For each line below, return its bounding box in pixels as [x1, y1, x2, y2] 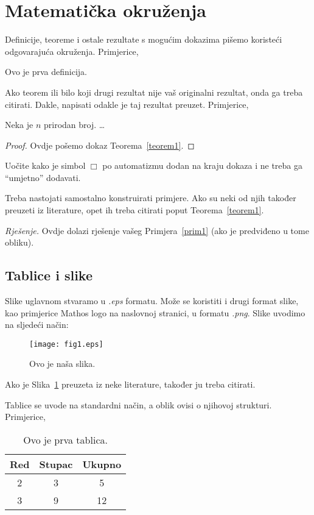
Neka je [5, 118, 33, 131]
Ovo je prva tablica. [23, 432, 108, 447]
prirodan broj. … [44, 118, 105, 131]
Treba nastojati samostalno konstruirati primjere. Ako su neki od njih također [5, 191, 296, 204]
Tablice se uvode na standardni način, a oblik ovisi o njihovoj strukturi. [5, 398, 272, 411]
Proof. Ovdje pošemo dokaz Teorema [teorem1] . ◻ [5, 138, 195, 151]
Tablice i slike [5, 266, 92, 285]
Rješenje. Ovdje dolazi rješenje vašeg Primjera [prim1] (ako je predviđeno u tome [5, 224, 309, 236]
